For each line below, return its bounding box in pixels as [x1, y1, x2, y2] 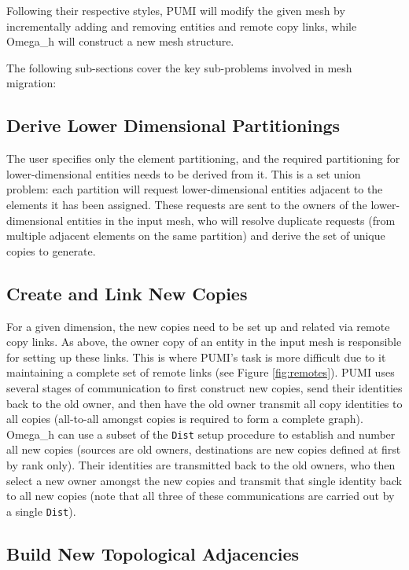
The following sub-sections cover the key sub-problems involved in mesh [6, 59, 352, 75]
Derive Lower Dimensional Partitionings [6, 113, 341, 138]
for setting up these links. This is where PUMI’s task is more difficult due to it [6, 348, 386, 365]
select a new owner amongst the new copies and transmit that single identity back [6, 472, 402, 488]
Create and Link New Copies [6, 281, 248, 305]
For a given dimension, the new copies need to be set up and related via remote [6, 318, 390, 334]
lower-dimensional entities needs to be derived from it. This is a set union [6, 165, 361, 182]
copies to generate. [6, 242, 96, 259]
